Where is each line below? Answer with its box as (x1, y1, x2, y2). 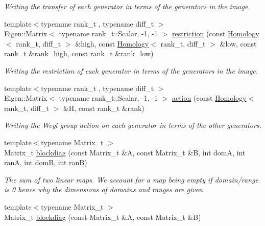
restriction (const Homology (172, 28, 259, 39)
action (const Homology (172, 93, 247, 103)
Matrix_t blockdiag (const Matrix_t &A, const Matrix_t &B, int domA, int (4, 147, 246, 157)
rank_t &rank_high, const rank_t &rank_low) (4, 48, 154, 59)
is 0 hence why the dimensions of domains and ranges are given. (4, 184, 205, 195)
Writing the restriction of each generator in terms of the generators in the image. (4, 65, 258, 76)
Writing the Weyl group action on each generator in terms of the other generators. (4, 120, 261, 130)
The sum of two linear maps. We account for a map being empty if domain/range (4, 174, 258, 185)
